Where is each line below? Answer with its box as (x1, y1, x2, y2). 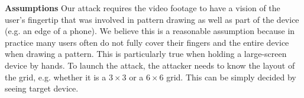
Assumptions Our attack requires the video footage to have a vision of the (5, 2, 280, 13)
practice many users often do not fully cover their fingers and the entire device (5, 36, 289, 48)
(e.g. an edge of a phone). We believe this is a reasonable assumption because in (5, 25, 295, 37)
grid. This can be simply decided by (166, 70, 296, 83)
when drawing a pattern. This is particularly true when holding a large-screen (5, 48, 287, 60)
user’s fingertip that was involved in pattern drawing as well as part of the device (5, 13, 299, 25)
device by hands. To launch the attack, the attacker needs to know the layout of (5, 59, 295, 71)
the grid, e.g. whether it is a (5, 70, 106, 83)
